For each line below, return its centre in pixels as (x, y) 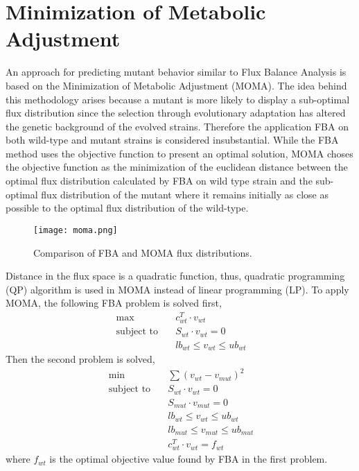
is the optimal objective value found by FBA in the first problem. (189, 459)
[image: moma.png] (76, 230)
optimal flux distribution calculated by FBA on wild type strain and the (159, 181)
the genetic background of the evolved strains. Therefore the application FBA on (177, 126)
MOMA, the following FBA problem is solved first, (114, 303)
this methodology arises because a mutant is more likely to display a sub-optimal (178, 99)
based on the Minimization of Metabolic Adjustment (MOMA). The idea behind (176, 85)
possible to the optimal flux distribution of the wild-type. (127, 208)
